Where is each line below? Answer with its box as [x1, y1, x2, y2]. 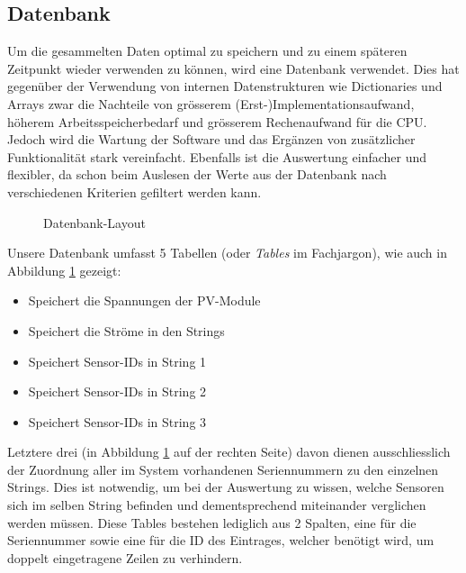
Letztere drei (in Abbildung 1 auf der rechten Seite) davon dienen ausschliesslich [7, 442, 451, 461]
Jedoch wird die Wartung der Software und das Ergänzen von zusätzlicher [7, 130, 416, 149]
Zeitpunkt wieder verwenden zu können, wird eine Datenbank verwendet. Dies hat [7, 59, 460, 77]
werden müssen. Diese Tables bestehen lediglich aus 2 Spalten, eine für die [7, 513, 417, 532]
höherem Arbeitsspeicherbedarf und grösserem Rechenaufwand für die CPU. [7, 112, 427, 131]
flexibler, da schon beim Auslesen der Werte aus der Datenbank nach [7, 165, 387, 184]
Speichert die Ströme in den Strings [28, 321, 225, 340]
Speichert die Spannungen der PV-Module [28, 291, 261, 310]
